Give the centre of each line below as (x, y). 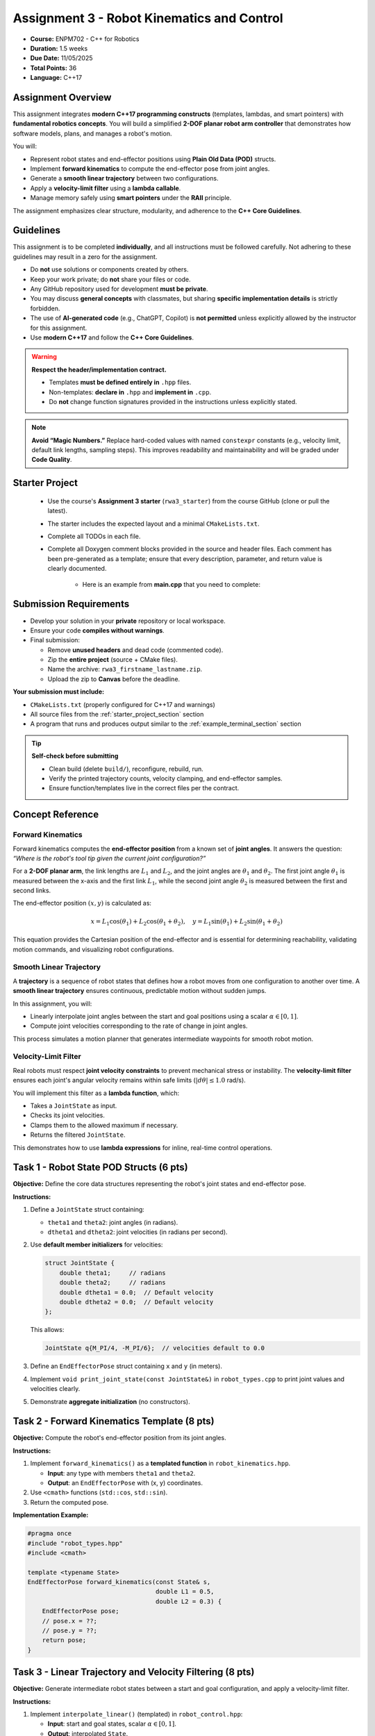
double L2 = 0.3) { (189, 1601)
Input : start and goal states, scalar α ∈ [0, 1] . (112, 1724)
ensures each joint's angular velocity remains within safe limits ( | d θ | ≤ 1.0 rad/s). (129, 1080)
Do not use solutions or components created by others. (109, 269)
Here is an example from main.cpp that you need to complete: (171, 584)
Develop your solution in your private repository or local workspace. (128, 621)
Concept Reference (56, 815)
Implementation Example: (51, 1515)
